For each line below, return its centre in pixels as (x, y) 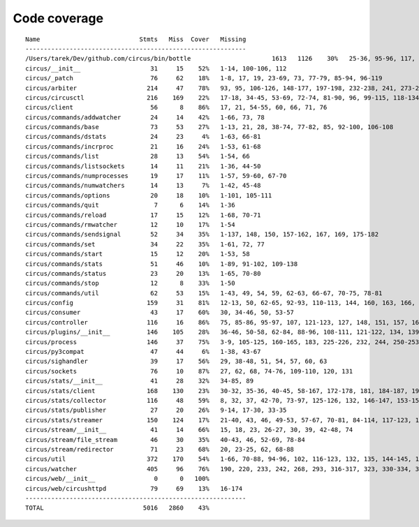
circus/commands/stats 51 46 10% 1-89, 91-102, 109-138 (162, 264)
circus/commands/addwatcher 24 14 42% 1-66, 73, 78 (145, 117)
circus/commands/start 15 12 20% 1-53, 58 (138, 254)
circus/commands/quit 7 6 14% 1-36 (130, 205)
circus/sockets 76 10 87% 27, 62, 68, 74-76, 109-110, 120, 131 (189, 371)
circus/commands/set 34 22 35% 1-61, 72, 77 (145, 244)
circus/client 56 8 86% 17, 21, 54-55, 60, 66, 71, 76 (176, 107)
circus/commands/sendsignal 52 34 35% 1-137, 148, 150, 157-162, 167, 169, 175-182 (202, 235)
